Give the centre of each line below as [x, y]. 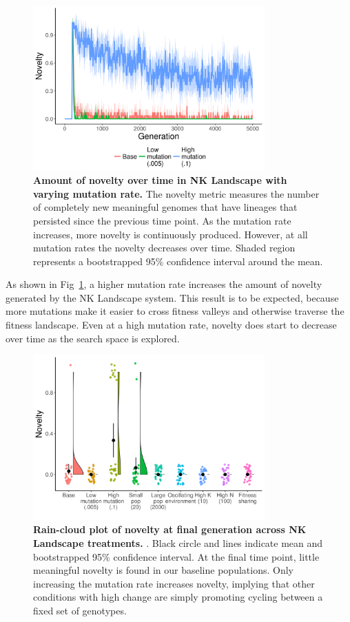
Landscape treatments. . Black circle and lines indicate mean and [178, 542]
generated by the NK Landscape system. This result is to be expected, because [172, 297]
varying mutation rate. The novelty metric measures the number [176, 193]
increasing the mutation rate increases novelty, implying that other [174, 583]
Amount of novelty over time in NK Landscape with [160, 180]
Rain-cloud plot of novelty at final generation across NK [170, 529]
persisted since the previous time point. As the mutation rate [162, 220]
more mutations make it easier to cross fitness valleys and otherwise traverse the [175, 311]
